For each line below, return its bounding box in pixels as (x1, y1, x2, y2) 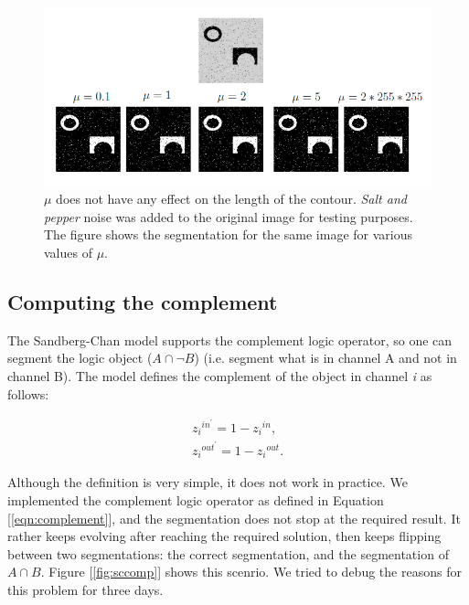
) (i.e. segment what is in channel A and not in (194, 348, 457, 367)
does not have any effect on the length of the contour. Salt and (56, 189, 407, 208)
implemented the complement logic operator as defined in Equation (7, 490, 384, 509)
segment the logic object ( (7, 348, 153, 367)
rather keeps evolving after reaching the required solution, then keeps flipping (7, 526, 442, 546)
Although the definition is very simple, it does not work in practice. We (7, 472, 408, 492)
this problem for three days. (7, 579, 164, 599)
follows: (7, 384, 49, 403)
